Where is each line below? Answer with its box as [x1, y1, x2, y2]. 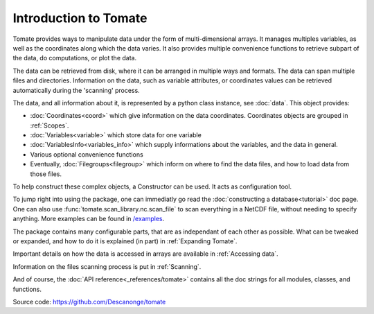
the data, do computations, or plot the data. [12, 54, 137, 62]
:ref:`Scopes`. [30, 121, 69, 130]
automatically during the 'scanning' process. [12, 86, 140, 94]
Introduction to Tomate [12, 10, 148, 26]
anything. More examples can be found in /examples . [12, 215, 165, 223]
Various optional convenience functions [30, 150, 143, 159]
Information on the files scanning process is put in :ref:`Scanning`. [12, 262, 202, 270]
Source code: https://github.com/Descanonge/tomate [12, 297, 166, 306]
